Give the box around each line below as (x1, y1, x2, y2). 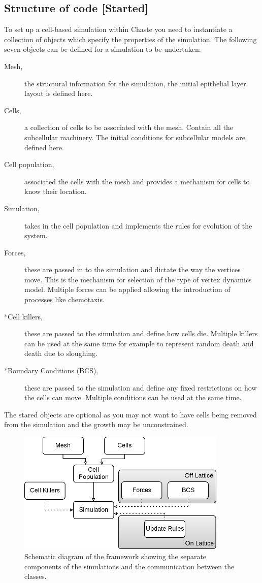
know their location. (24, 186, 87, 197)
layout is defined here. (24, 88, 93, 99)
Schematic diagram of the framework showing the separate (24, 550, 207, 561)
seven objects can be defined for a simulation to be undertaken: (4, 44, 201, 54)
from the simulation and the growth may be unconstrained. (4, 419, 188, 430)
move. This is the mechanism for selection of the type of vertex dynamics (24, 274, 252, 284)
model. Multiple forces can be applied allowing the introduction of (24, 284, 231, 295)
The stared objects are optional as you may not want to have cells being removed (4, 409, 257, 419)
